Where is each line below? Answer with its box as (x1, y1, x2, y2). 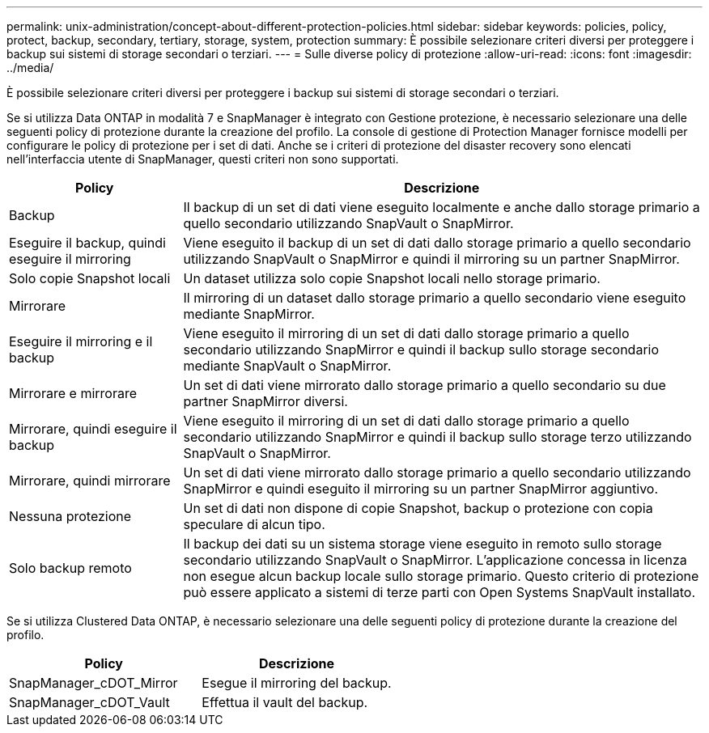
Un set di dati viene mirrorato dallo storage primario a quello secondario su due (183, 377, 666, 393)
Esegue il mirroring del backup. (202, 675, 392, 691)
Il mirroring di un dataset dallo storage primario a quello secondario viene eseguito (183, 290, 686, 306)
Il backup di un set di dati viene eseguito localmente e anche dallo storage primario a (183, 199, 700, 215)
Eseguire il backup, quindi (9, 235, 166, 251)
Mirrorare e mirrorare (9, 385, 137, 401)
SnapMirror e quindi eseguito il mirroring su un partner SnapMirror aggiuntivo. (183, 481, 659, 497)
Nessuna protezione (9, 508, 132, 524)
